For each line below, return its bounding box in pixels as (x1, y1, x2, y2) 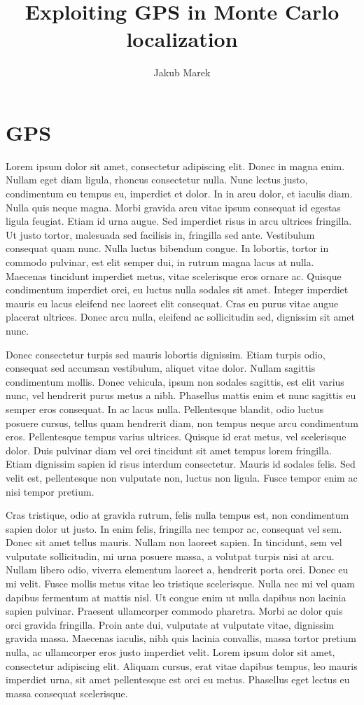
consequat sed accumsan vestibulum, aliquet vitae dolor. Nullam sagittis (6, 361, 316, 375)
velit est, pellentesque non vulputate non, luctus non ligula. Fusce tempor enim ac (6, 470, 358, 484)
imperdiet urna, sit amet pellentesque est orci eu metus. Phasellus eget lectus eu (6, 672, 350, 687)
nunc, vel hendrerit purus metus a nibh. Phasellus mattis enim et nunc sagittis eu (6, 388, 356, 403)
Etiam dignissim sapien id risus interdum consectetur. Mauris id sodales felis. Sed (6, 456, 356, 471)
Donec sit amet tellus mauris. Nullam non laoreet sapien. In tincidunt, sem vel (6, 535, 342, 550)
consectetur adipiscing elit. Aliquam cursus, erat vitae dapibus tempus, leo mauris (6, 658, 358, 673)
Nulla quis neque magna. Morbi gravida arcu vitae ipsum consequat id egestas (6, 200, 341, 214)
